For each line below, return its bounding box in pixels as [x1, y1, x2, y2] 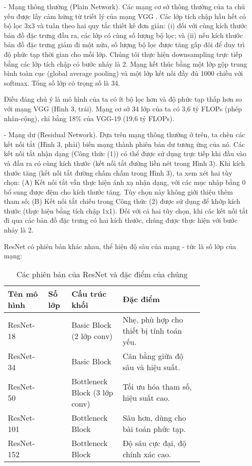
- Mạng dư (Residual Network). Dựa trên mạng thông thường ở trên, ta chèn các [4, 129, 245, 140]
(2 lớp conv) [71, 330, 113, 342]
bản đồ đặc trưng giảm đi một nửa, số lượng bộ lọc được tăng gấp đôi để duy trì [4, 39, 245, 50]
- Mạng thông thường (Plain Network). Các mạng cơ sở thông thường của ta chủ [4, 1, 245, 11]
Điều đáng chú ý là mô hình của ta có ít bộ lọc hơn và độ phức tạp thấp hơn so [4, 94, 242, 104]
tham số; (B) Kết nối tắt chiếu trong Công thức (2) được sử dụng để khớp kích [4, 196, 240, 206]
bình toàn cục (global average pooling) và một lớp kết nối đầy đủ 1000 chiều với [4, 68, 243, 78]
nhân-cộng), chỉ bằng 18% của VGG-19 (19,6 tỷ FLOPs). [4, 113, 175, 123]
